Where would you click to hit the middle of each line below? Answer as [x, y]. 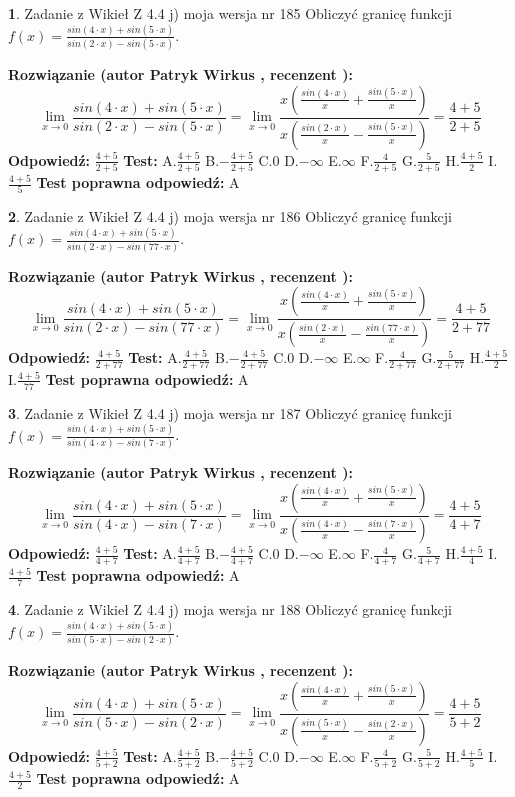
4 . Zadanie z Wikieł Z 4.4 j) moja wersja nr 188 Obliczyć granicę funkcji [230, 609]
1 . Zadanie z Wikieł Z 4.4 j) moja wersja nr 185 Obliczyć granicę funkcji [230, 13]
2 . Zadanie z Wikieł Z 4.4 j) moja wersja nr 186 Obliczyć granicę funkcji [230, 216]
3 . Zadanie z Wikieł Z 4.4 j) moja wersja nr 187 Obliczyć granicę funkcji [230, 412]
